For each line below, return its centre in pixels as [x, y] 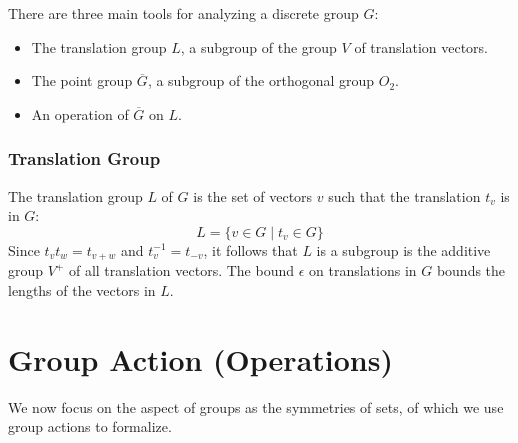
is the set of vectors [253, 195]
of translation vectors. [421, 46]
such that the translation [404, 195]
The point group [82, 80]
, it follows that [250, 249]
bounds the [471, 270]
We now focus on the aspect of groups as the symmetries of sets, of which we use [256, 406]
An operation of [80, 113]
